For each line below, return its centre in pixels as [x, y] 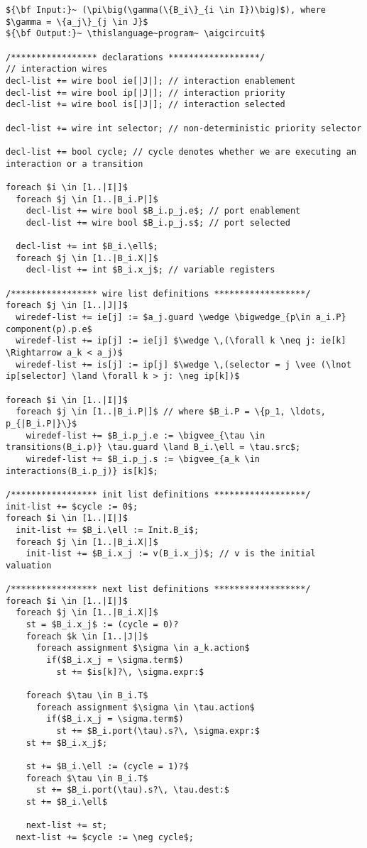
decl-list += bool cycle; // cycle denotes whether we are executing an [181, 152]
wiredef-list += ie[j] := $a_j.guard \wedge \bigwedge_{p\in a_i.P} [181, 318]
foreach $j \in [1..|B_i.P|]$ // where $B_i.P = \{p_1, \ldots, [171, 412]
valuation [29, 565]
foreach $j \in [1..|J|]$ [67, 305]
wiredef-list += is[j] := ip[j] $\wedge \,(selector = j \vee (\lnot [183, 364]
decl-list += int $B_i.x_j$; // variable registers [150, 270]
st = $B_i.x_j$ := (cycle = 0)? [102, 625]
